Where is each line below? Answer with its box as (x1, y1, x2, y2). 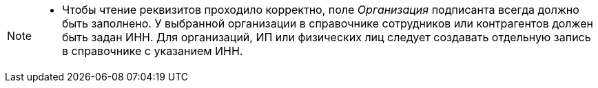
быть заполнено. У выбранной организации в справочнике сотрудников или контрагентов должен (62, 16, 593, 30)
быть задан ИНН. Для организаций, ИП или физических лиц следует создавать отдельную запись (62, 30, 591, 44)
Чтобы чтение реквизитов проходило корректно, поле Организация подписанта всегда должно (62, 3, 579, 16)
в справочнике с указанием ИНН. (62, 44, 243, 58)
